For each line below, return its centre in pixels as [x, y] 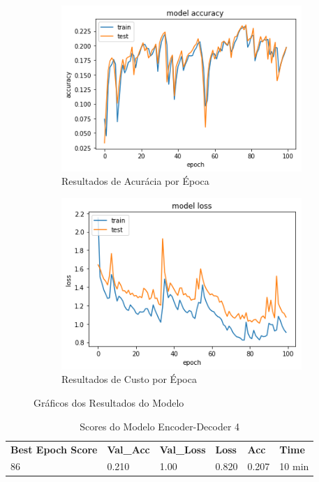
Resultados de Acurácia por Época [135, 181]
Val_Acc [128, 449]
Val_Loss [183, 449]
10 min [294, 466]
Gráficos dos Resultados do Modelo [109, 403]
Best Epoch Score [54, 449]
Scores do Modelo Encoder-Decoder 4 [160, 426]
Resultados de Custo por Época [129, 379]
